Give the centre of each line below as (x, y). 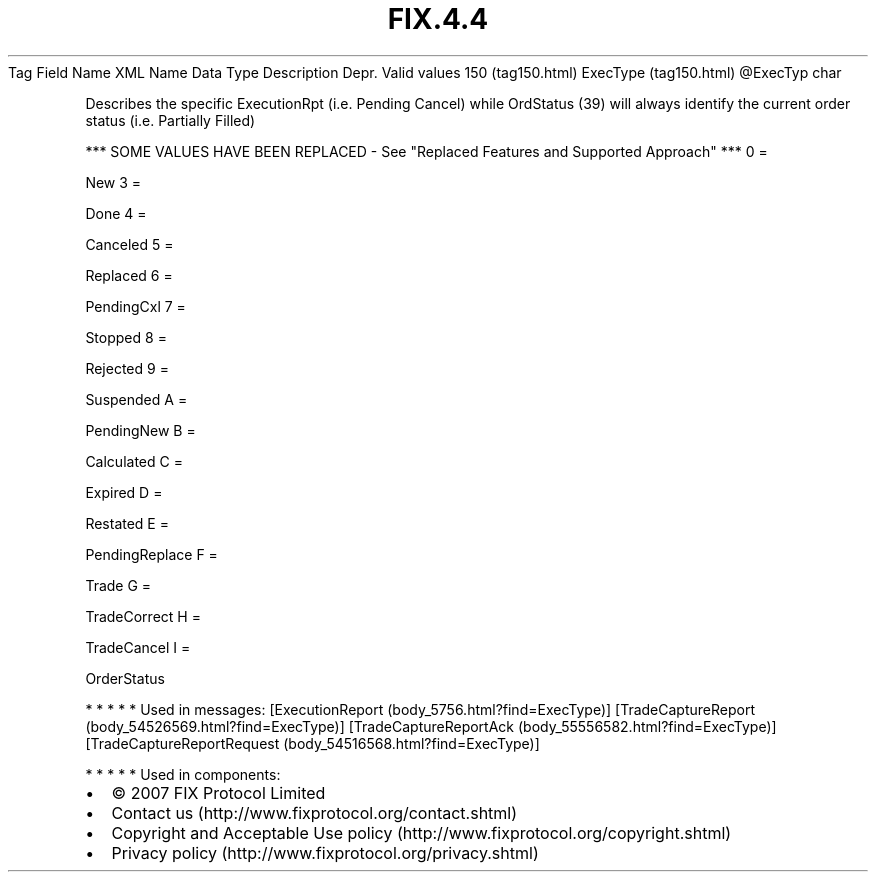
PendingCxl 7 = (135, 306)
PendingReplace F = (151, 554)
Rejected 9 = (127, 368)
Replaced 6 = (129, 275)
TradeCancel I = (138, 647)
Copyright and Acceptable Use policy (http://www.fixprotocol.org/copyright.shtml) (421, 832)
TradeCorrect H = (143, 616)
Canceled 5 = (129, 244)
